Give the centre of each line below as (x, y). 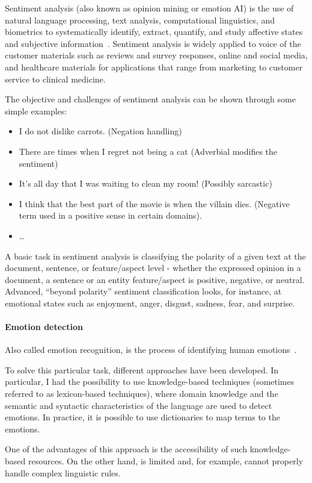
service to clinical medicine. (55, 79)
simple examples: (36, 111)
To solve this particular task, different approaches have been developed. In (142, 369)
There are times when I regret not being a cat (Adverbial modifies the (148, 151)
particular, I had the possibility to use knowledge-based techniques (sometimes (150, 382)
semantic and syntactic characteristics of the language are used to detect (139, 405)
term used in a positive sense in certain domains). (110, 215)
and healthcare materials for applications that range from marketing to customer (154, 67)
